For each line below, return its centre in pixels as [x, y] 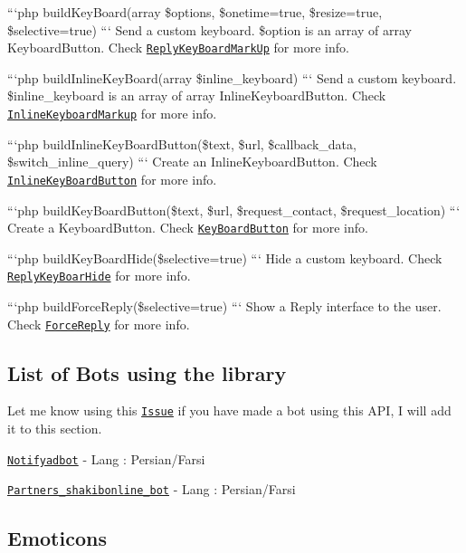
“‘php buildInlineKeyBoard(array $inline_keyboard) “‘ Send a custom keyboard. [232, 77]
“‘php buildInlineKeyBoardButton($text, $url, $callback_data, [182, 143]
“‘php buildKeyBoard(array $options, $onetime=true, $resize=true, [195, 12]
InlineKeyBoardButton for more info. [112, 179]
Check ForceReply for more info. [99, 324]
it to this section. [55, 429]
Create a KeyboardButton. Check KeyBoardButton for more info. [188, 228]
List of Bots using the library [147, 372]
